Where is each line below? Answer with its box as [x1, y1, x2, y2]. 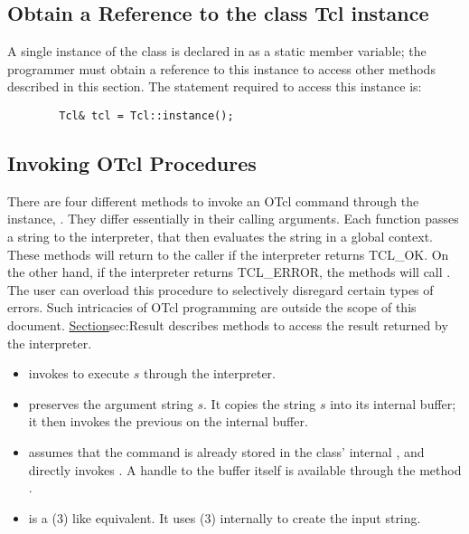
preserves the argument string [28, 394, 193, 413]
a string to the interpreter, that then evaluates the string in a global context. [7, 227, 433, 246]
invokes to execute [28, 364, 130, 383]
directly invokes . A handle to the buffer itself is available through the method [28, 460, 462, 479]
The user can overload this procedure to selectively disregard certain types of [7, 280, 434, 299]
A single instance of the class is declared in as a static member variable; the [7, 42, 427, 61]
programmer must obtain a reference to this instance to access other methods [7, 59, 436, 78]
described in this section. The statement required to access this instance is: [7, 77, 422, 96]
